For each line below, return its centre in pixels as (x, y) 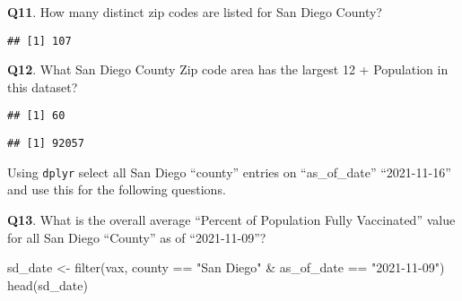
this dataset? (43, 86)
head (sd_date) (48, 284)
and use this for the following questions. (117, 189)
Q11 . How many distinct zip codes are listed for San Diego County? (195, 12)
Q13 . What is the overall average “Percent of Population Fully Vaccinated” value (231, 219)
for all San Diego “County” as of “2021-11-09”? (137, 237)
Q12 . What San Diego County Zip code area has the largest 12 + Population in (228, 69)
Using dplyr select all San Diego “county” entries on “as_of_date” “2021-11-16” (229, 172)
